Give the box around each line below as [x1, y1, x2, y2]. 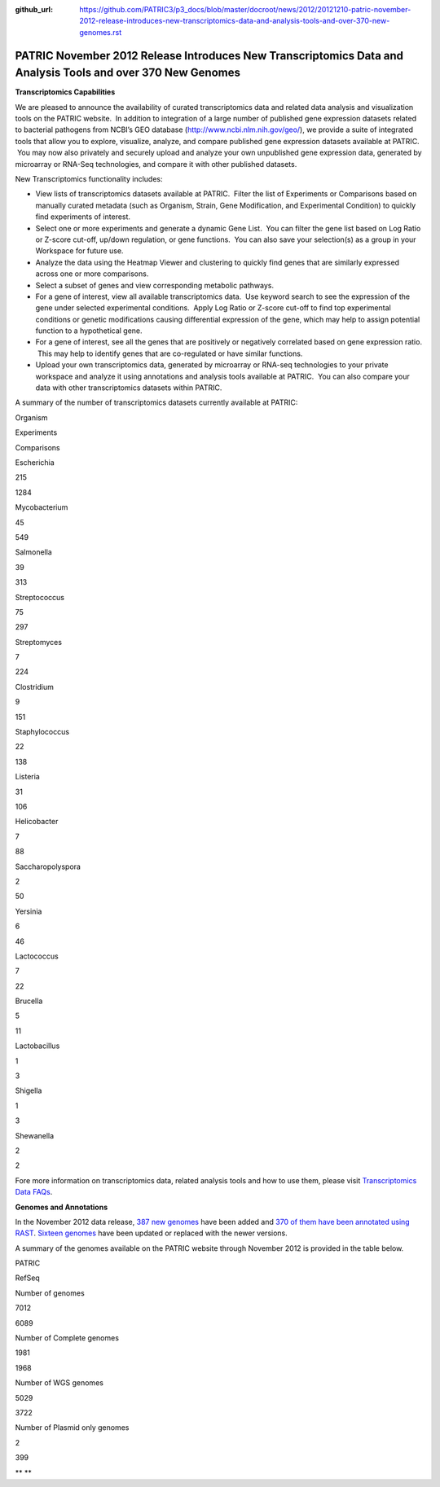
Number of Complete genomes [15, 1333, 120, 1343]
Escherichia [15, 458, 55, 467]
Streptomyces [15, 637, 63, 647]
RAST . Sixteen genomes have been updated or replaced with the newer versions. [15, 1228, 288, 1238]
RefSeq [15, 1273, 40, 1283]
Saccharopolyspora [15, 862, 81, 871]
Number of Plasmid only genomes [15, 1423, 130, 1432]
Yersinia [15, 906, 42, 916]
